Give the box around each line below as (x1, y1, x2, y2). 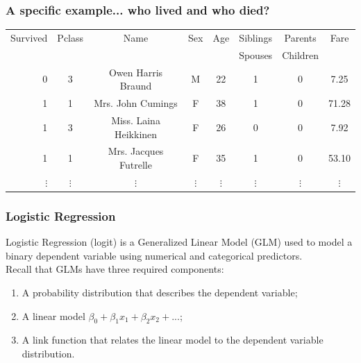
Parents (284, 30, 317, 44)
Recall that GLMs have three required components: (6, 262, 224, 276)
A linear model (22, 308, 85, 323)
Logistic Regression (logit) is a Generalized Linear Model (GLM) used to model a (6, 235, 353, 249)
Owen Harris (108, 65, 163, 79)
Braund (119, 78, 152, 93)
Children (282, 47, 319, 62)
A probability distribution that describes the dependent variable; (22, 285, 298, 299)
